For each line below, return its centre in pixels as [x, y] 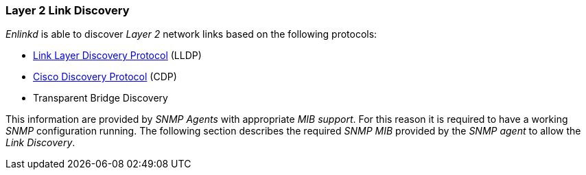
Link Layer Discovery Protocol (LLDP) [117, 56]
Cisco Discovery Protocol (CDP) [105, 77]
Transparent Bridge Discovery [101, 98]
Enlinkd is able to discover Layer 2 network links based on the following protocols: [191, 34]
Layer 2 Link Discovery [68, 10]
